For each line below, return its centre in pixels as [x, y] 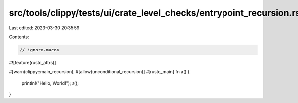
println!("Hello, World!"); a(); [50, 83]
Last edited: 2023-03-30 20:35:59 [44, 28]
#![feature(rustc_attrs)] [33, 62]
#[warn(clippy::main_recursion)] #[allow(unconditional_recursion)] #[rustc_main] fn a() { [99, 72]
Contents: [19, 37]
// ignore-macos [39, 50]
